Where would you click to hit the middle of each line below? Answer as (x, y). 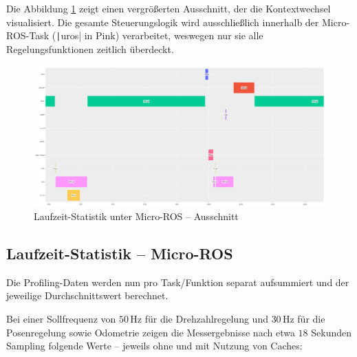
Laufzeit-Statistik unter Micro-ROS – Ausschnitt (136, 216)
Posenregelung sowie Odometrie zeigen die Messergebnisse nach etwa (151, 332)
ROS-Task (28, 35)
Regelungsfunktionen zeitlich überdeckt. (90, 48)
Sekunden (331, 332)
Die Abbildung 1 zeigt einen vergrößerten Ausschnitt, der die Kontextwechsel (169, 8)
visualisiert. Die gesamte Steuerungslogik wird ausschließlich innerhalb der (163, 22)
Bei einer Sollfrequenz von (61, 318)
